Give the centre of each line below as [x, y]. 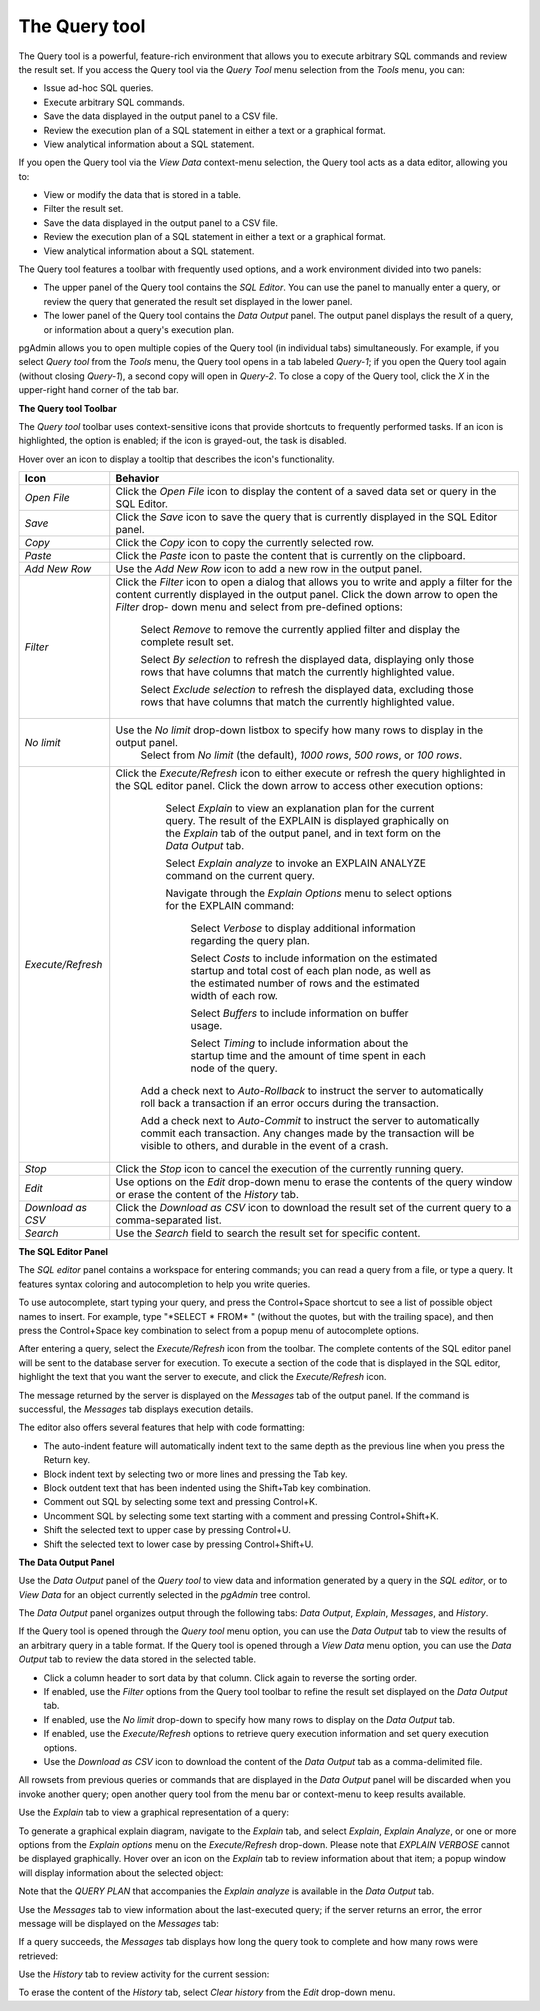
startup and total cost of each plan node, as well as [311, 971]
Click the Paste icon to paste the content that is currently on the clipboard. [290, 556]
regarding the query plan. [250, 941]
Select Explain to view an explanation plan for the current [300, 808]
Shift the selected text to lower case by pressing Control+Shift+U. [178, 1544]
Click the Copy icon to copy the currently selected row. [245, 543]
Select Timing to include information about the [299, 1043]
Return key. [67, 1460]
